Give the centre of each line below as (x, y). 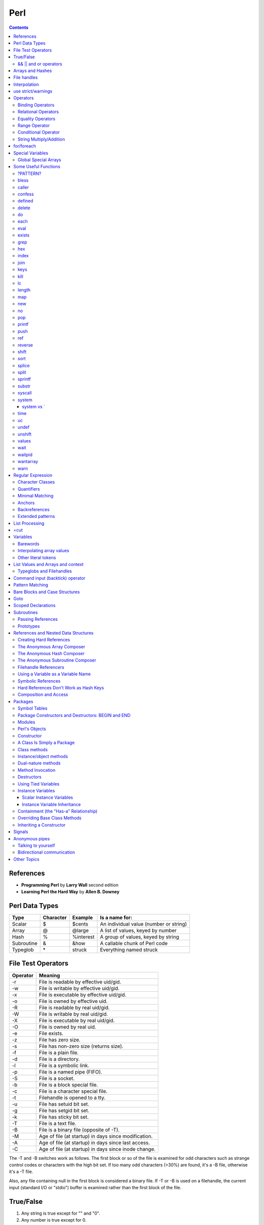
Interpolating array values (44, 551)
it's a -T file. (21, 1172)
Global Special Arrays (39, 160)
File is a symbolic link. (64, 1065)
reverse (25, 345)
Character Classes (36, 482)
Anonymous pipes (32, 838)
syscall (25, 393)
